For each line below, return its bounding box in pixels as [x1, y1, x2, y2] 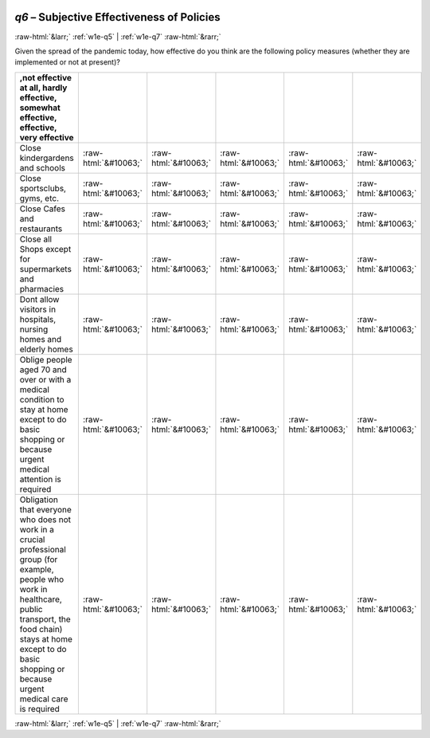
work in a [19, 524, 55, 535]
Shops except [19, 243, 72, 254]
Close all [19, 234, 52, 245]
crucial [19, 534, 45, 545]
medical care [19, 693, 68, 705]
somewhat [19, 102, 61, 113]
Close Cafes [19, 203, 66, 214]
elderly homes [19, 343, 73, 355]
